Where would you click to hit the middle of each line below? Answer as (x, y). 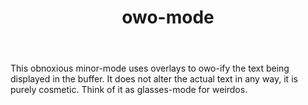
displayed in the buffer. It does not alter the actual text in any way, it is (154, 79)
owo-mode (168, 17)
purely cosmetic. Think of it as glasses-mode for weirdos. (129, 90)
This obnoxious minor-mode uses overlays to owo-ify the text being (150, 68)
